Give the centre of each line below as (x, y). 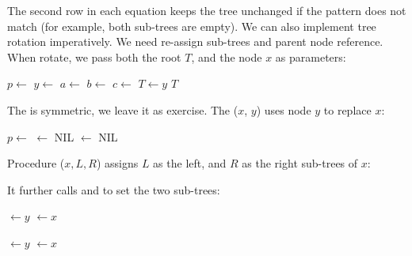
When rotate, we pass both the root (94, 56)
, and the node (227, 56)
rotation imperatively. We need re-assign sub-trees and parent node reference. (195, 41)
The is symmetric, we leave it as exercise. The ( (123, 109)
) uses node (284, 109)
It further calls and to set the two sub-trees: (114, 189)
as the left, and (190, 163)
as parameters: (311, 56)
